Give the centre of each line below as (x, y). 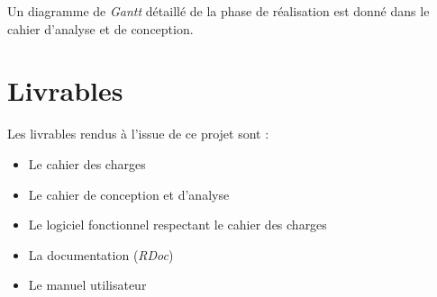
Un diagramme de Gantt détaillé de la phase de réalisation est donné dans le (218, 11)
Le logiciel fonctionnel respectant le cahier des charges (178, 225)
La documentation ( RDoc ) (101, 254)
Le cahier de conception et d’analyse (129, 194)
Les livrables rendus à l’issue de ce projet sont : (138, 134)
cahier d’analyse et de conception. (100, 28)
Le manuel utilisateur (87, 285)
